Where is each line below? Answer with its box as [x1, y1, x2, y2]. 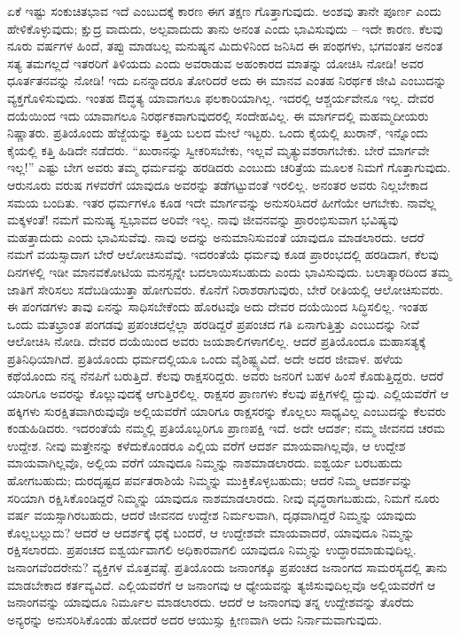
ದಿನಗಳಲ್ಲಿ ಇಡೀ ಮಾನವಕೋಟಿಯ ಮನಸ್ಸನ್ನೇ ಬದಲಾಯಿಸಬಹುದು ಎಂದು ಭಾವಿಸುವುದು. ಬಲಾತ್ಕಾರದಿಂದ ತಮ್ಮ [7, 262, 451, 280]
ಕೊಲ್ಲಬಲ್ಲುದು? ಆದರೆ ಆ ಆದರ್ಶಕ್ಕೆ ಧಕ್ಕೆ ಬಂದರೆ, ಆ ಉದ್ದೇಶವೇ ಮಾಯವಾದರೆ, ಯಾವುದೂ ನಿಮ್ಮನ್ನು [7, 522, 415, 541]
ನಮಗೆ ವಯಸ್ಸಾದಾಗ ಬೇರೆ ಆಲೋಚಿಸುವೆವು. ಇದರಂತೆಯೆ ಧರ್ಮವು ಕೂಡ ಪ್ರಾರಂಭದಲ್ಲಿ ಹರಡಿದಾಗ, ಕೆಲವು [7, 245, 439, 263]
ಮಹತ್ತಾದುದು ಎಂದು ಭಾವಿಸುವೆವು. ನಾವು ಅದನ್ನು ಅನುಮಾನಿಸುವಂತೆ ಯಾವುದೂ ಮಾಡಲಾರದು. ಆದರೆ [7, 227, 425, 246]
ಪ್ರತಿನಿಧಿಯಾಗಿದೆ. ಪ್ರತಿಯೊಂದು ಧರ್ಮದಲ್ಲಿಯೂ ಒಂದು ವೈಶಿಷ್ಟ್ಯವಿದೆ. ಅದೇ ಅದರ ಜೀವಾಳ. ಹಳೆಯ [7, 349, 403, 367]
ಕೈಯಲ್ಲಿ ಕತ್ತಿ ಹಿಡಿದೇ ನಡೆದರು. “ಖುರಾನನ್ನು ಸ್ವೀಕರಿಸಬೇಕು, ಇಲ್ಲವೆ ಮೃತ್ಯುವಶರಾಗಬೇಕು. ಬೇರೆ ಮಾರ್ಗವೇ [7, 140, 430, 159]
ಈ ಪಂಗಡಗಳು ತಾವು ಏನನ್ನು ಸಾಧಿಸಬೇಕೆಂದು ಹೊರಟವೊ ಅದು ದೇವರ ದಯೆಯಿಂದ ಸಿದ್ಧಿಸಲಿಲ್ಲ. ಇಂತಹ [7, 297, 428, 316]
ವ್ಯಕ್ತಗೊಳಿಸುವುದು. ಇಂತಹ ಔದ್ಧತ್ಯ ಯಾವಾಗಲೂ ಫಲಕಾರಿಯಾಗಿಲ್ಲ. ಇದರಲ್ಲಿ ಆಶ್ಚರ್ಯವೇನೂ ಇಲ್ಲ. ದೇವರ [7, 88, 434, 106]
